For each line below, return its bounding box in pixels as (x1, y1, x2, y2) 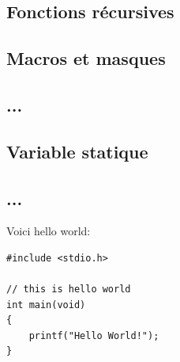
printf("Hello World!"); (28, 330, 159, 341)
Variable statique (6, 139, 148, 163)
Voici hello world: (6, 223, 91, 239)
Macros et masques (6, 46, 166, 70)
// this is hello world (6, 284, 131, 295)
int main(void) (6, 299, 86, 311)
